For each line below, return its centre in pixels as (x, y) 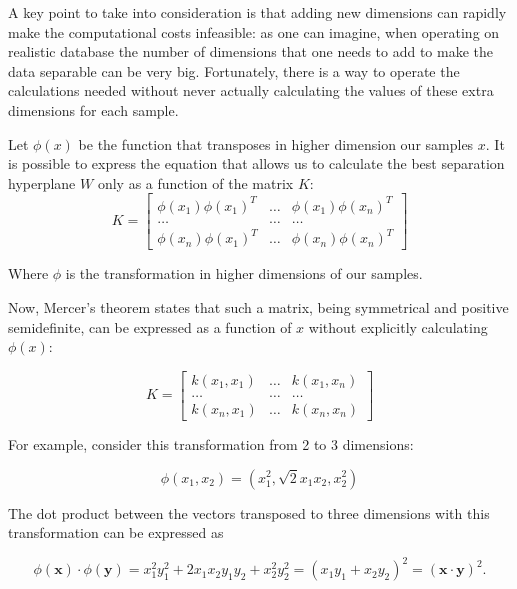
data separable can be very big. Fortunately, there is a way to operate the (234, 70)
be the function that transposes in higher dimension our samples (276, 143)
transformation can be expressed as (116, 532)
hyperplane (42, 182)
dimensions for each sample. (93, 109)
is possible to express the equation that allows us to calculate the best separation (256, 163)
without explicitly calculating (398, 326)
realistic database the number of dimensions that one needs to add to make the (250, 51)
